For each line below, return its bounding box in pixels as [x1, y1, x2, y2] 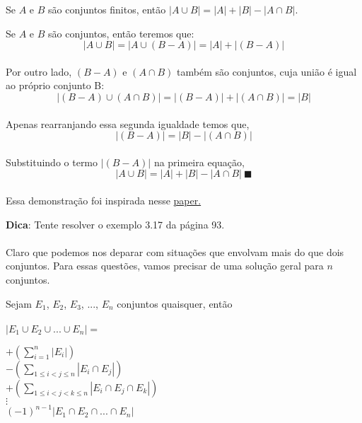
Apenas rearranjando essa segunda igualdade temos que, [6, 116, 250, 131]
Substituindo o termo [6, 154, 98, 169]
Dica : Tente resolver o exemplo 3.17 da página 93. [6, 216, 225, 231]
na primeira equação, [153, 154, 245, 169]
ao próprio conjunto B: [6, 78, 105, 93]
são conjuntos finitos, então [48, 2, 166, 16]
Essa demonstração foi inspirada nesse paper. [6, 192, 202, 207]
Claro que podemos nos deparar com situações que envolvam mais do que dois [6, 244, 344, 259]
